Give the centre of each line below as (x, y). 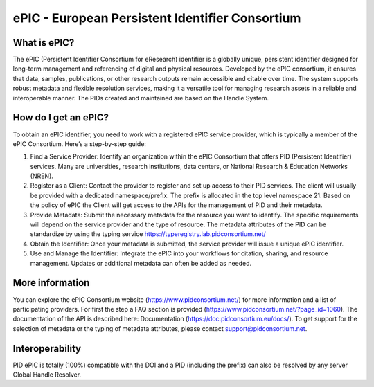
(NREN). (42, 176)
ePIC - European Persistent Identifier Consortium (157, 18)
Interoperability (47, 349)
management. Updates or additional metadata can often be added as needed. (141, 263)
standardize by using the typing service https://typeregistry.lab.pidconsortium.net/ (148, 234)
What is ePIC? (44, 43)
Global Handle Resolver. (47, 375)
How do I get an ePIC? (61, 118)
